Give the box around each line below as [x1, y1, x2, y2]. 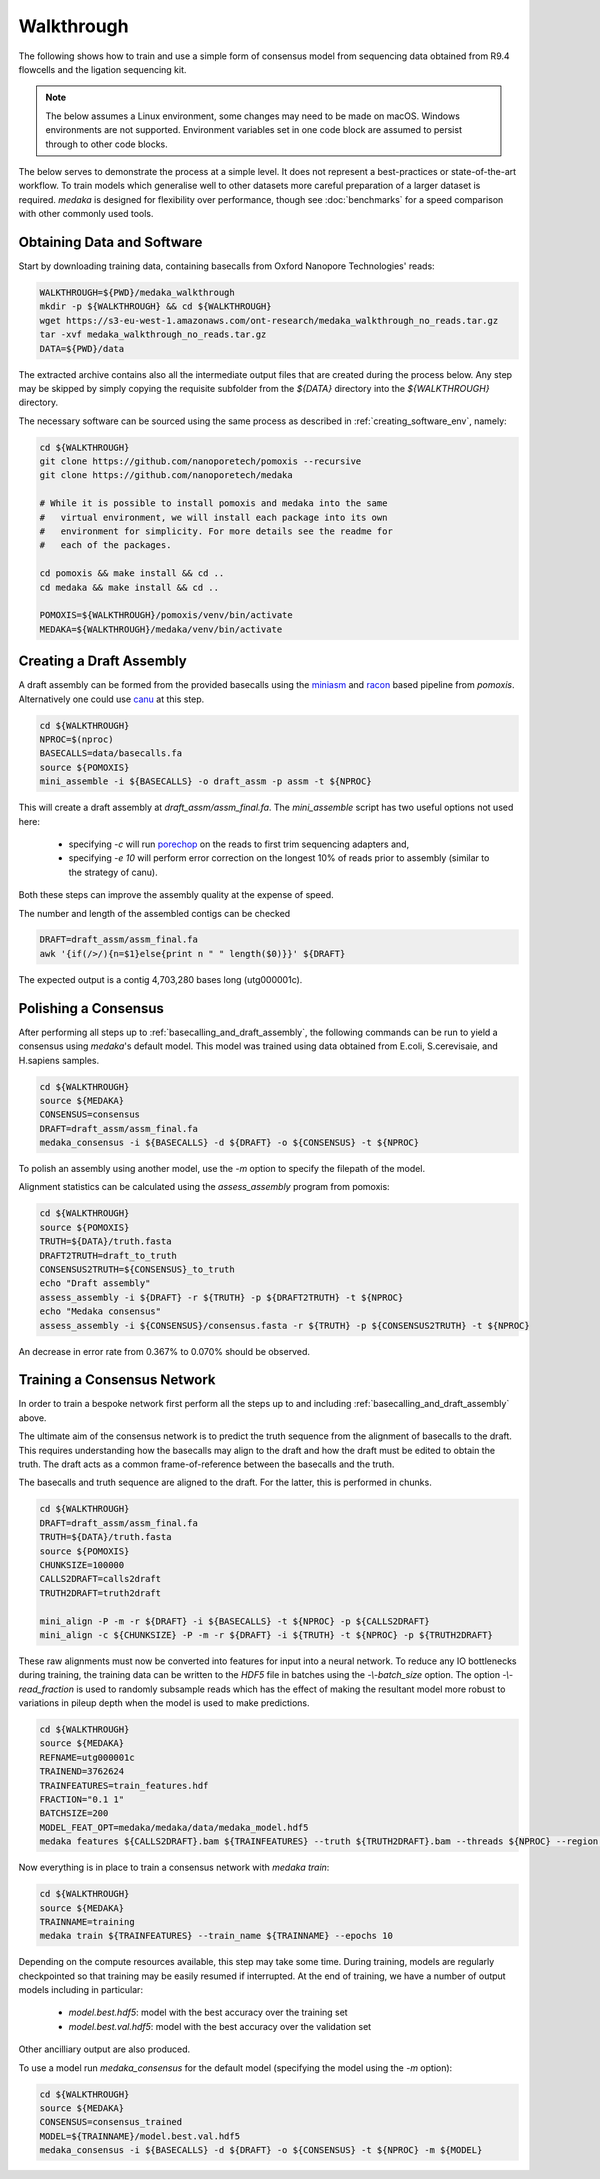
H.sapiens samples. [18, 1054, 100, 1066]
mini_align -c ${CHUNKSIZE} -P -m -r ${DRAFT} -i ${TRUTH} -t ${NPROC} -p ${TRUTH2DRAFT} [39, 1629, 494, 1640]
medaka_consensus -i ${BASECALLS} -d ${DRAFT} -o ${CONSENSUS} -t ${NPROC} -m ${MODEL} [39, 2145, 483, 2156]
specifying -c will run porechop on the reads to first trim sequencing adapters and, [68, 838, 410, 850]
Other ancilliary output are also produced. [18, 2043, 190, 2055]
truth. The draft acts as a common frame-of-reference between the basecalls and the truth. [18, 1458, 395, 1470]
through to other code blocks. [45, 138, 169, 150]
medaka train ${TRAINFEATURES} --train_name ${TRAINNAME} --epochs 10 [39, 1930, 394, 1942]
